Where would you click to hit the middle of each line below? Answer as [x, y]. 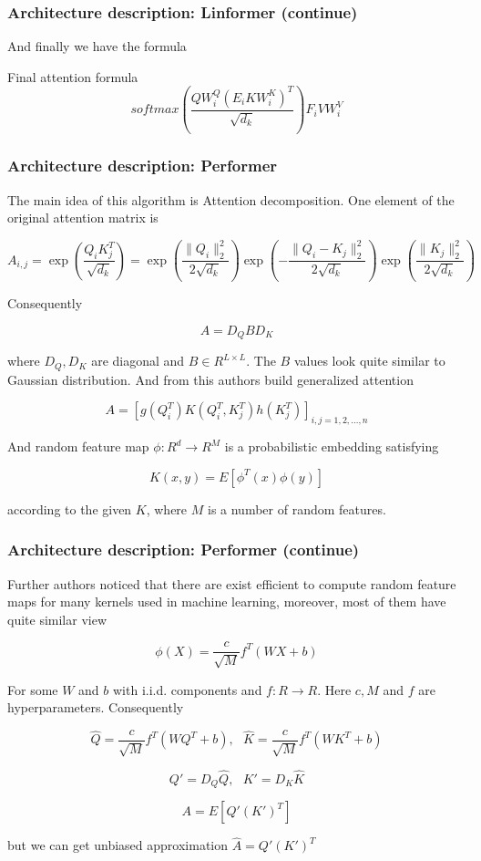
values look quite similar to [369, 361]
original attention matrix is [83, 218]
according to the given [70, 508]
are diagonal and [138, 361]
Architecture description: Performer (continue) [184, 550]
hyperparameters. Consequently [96, 707]
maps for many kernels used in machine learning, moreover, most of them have [227, 602]
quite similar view [57, 619]
